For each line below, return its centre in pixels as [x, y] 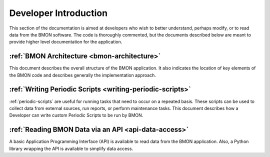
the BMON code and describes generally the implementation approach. [82, 75]
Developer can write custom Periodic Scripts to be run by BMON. [76, 115]
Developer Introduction [58, 13]
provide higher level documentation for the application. [66, 42]
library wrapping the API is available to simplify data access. [71, 148]
